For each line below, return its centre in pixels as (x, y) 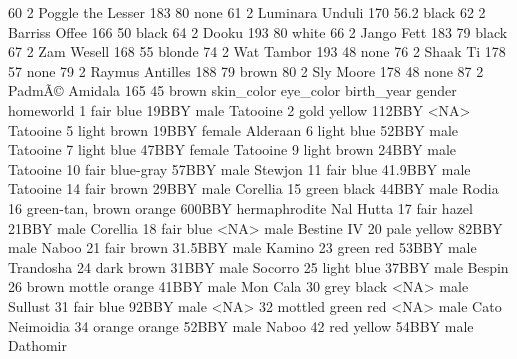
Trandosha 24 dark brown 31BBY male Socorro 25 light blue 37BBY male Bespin (258, 266)
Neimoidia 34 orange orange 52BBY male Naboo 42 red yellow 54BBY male (241, 325)
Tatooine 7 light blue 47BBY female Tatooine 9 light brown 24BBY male (232, 149)
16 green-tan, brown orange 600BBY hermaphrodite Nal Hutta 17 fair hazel (240, 207)
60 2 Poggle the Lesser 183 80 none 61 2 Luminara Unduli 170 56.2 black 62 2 (247, 12)
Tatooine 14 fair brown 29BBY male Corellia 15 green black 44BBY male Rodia (253, 188)
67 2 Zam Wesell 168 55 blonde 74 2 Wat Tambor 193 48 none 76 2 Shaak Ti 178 (257, 51)
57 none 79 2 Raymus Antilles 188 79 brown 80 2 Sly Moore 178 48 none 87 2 (246, 70)
